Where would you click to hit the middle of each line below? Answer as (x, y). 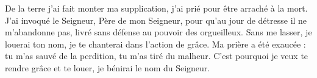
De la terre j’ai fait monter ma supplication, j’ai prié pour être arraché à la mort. (156, 8)
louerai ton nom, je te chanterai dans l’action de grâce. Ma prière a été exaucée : (155, 44)
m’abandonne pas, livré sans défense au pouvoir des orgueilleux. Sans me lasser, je (158, 32)
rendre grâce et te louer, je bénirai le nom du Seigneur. (108, 67)
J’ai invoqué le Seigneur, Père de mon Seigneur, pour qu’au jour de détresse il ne (156, 20)
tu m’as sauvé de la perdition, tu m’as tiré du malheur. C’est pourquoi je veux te (157, 56)
